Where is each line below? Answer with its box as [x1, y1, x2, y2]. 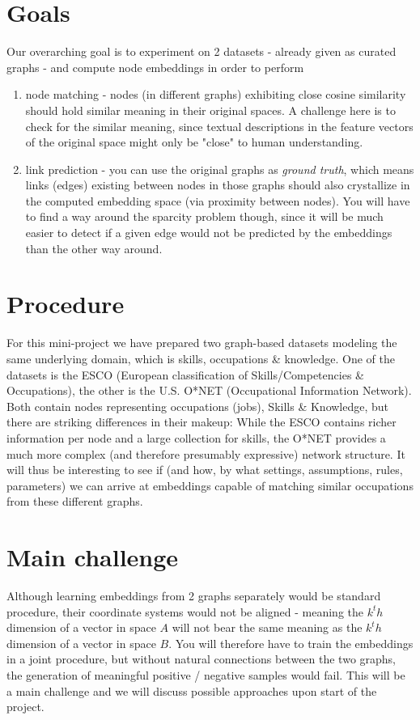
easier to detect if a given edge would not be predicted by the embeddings [25, 224, 392, 241]
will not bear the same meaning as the [172, 619, 363, 636]
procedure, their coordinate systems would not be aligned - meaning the [6, 603, 363, 620]
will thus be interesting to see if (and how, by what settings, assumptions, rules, [6, 461, 403, 478]
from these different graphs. [6, 493, 143, 510]
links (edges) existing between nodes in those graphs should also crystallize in [25, 176, 410, 193]
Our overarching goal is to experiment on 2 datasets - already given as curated [6, 43, 397, 60]
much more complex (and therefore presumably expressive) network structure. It [6, 445, 405, 462]
